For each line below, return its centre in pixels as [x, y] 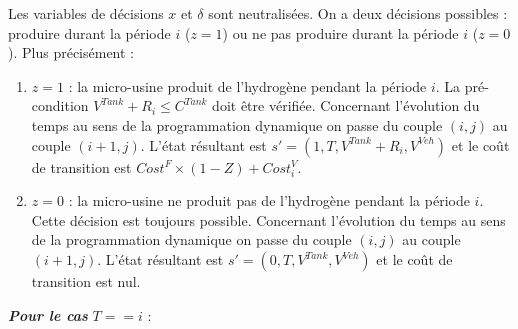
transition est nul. [86, 281]
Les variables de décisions [86, 13]
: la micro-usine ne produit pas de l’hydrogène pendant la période [269, 200]
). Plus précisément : [71, 52]
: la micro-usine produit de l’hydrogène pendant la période [247, 85]
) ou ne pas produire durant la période [340, 32]
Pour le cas [48, 314]
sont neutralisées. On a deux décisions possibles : [358, 13]
